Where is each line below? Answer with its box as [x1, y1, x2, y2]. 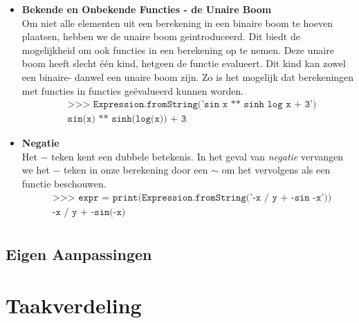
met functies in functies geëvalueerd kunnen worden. [21, 83, 244, 98]
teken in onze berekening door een [64, 163, 208, 177]
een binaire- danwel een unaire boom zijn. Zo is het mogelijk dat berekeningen [21, 69, 354, 84]
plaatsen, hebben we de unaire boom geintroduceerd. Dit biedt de [21, 29, 300, 44]
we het [21, 163, 50, 177]
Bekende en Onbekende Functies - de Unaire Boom [21, 2, 272, 16]
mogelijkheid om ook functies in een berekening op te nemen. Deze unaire [21, 42, 334, 57]
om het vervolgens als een [221, 163, 331, 177]
